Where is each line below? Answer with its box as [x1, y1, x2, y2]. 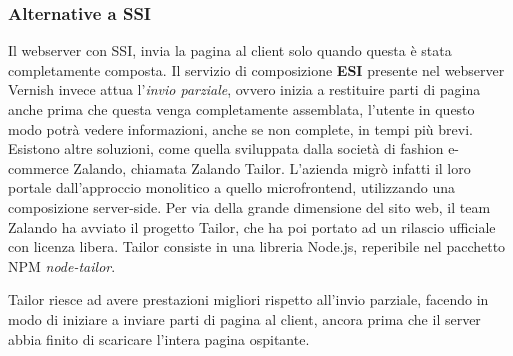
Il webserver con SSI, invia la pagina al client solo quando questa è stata [8, 40, 452, 61]
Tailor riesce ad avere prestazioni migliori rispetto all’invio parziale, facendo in [8, 289, 489, 310]
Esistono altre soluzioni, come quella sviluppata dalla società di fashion [8, 138, 444, 159]
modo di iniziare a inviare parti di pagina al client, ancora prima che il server [8, 308, 481, 329]
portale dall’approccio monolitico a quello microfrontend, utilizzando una [8, 177, 456, 198]
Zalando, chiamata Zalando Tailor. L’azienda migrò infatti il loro [73, 157, 471, 178]
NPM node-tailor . [8, 255, 116, 276]
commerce [8, 157, 69, 178]
